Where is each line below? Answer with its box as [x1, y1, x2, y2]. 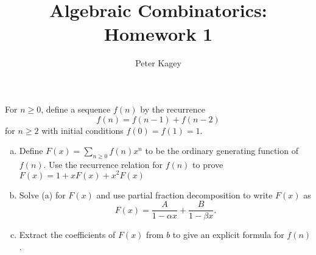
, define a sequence [41, 102, 111, 115]
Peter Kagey [135, 57, 181, 69]
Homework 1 [104, 21, 213, 46]
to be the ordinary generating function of [145, 144, 298, 157]
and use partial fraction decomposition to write [96, 188, 273, 201]
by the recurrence [140, 102, 205, 115]
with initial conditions [41, 124, 124, 136]
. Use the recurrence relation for [43, 158, 163, 170]
